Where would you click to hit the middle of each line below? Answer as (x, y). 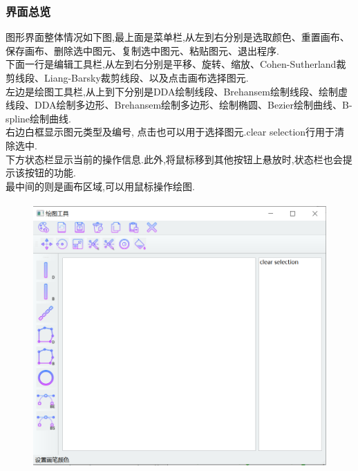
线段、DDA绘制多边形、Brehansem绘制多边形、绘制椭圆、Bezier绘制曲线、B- (179, 105)
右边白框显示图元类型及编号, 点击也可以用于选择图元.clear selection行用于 (170, 132)
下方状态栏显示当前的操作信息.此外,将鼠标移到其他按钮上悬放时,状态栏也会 (174, 159)
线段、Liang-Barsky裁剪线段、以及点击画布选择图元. (132, 77)
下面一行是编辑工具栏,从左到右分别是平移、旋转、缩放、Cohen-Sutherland (171, 64)
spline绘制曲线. (38, 118)
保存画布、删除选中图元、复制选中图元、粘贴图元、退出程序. (142, 50)
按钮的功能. (50, 173)
